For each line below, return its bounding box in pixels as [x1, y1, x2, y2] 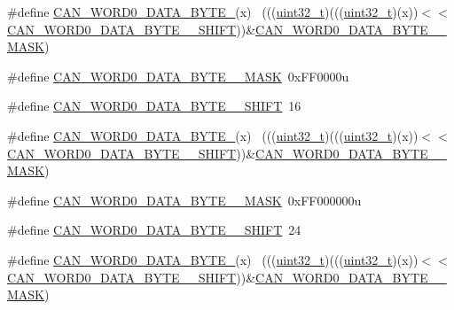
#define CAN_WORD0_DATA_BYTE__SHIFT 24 [7, 221, 301, 239]
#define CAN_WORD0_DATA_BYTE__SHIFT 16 [7, 97, 301, 115]
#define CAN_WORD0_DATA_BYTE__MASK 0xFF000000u [7, 190, 362, 209]
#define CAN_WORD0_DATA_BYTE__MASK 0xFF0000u [7, 66, 349, 85]
